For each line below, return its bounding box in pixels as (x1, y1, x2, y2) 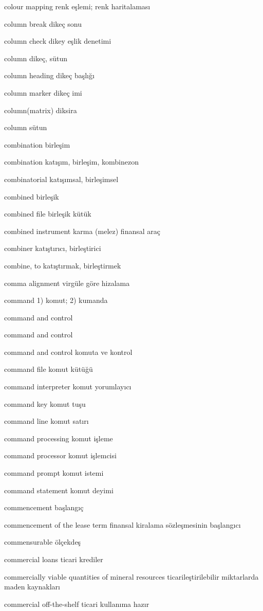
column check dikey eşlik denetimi (4, 35, 111, 46)
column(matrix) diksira (4, 104, 77, 115)
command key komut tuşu (4, 398, 86, 409)
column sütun (4, 122, 47, 133)
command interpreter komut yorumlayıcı (4, 381, 131, 392)
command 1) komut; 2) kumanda (4, 295, 108, 305)
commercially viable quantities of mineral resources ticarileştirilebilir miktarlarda (4, 571, 259, 582)
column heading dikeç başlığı (4, 70, 95, 81)
